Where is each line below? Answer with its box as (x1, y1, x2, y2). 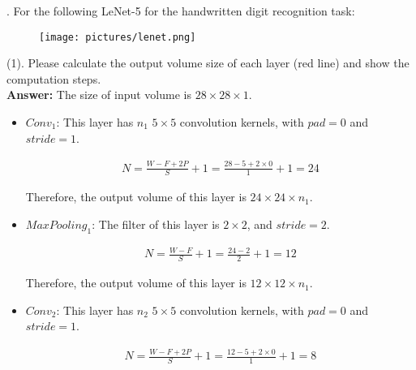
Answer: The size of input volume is (6, 86, 191, 103)
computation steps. (6, 70, 101, 87)
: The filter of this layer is (92, 215, 220, 232)
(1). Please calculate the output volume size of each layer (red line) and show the (6, 54, 410, 71)
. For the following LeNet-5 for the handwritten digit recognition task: (6, 2, 355, 19)
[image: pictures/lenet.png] (39, 31, 196, 43)
